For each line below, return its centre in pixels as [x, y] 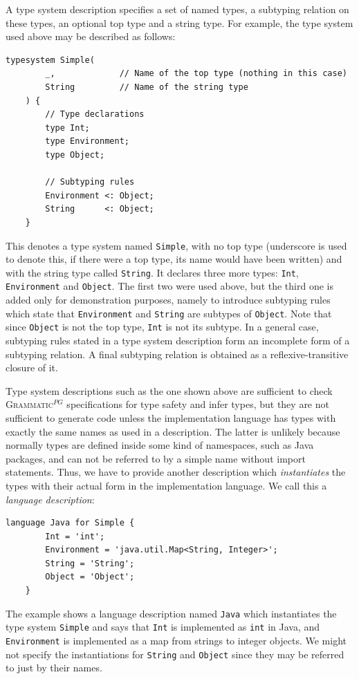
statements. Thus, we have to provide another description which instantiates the [176, 472]
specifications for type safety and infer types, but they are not [198, 404]
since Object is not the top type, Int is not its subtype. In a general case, [162, 327]
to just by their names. [54, 668]
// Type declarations [95, 114]
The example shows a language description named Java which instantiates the [171, 613]
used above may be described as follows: [91, 36]
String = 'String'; [90, 563]
